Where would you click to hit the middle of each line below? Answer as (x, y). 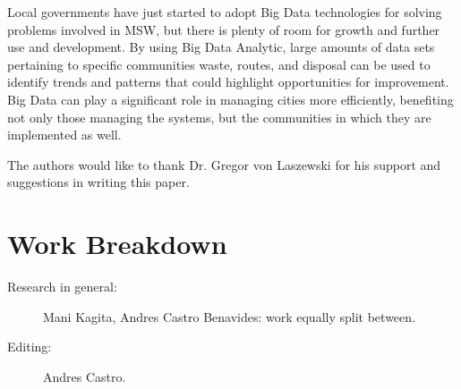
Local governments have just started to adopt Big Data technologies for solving (225, 12)
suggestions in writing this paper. (98, 182)
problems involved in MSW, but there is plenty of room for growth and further (224, 29)
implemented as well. (64, 135)
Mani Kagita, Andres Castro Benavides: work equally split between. (229, 316)
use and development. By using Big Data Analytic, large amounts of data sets (221, 47)
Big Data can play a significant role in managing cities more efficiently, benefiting (230, 99)
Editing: (30, 347)
